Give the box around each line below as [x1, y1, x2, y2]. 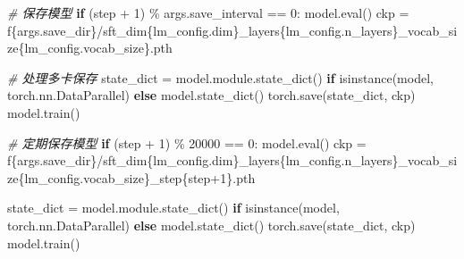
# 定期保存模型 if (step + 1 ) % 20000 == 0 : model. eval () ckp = [7, 133, 367, 152]
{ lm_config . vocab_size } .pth [18, 38, 173, 57]
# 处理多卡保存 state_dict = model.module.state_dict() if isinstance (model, [7, 68, 434, 87]
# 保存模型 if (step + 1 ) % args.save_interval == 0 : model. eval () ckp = [7, 4, 409, 21]
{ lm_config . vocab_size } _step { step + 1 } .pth [18, 168, 256, 187]
